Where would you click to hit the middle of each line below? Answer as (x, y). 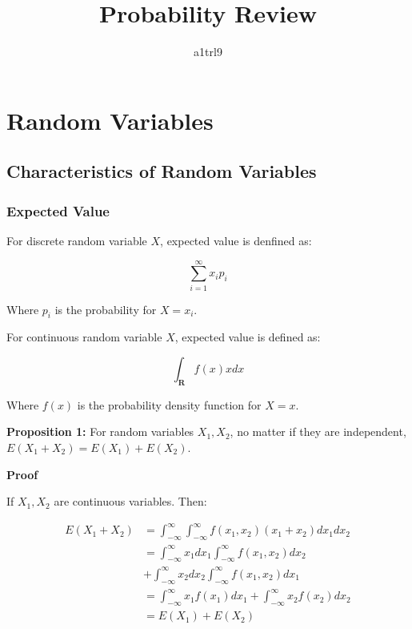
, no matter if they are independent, (318, 431)
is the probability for (106, 309)
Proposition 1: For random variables (100, 431)
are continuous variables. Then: (130, 501)
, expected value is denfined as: (236, 240)
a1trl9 (208, 52)
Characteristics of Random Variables (162, 171)
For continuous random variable (84, 337)
